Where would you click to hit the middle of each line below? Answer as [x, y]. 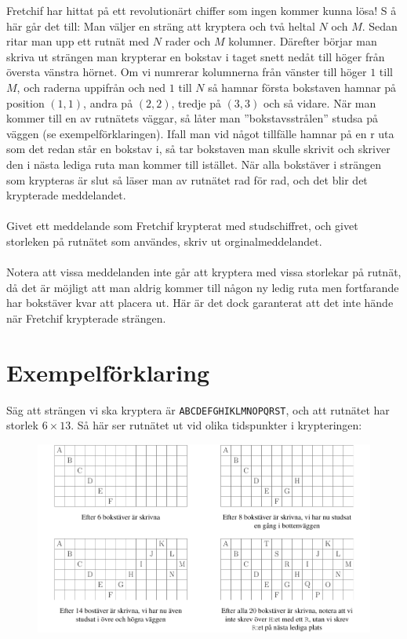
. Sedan [380, 26]
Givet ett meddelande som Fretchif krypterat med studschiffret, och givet [182, 226]
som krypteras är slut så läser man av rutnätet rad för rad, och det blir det [187, 179]
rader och [188, 41]
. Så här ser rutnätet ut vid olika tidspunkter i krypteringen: [216, 425]
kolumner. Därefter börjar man [303, 41]
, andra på [108, 102]
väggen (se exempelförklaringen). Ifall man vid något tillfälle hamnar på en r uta [200, 133]
